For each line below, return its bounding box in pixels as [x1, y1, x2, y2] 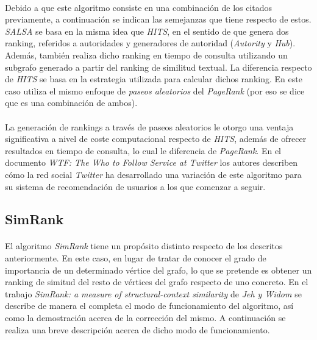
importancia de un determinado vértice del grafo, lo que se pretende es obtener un [5, 263, 312, 276]
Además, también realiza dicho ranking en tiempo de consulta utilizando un [5, 48, 288, 61]
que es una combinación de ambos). [5, 96, 138, 109]
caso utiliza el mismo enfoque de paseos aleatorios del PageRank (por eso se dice [5, 84, 305, 97]
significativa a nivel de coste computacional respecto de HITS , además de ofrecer [5, 132, 307, 145]
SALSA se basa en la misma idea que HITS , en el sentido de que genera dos [5, 24, 289, 37]
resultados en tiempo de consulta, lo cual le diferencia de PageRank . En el [5, 144, 281, 157]
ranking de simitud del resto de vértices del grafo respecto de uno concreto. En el [5, 275, 308, 288]
